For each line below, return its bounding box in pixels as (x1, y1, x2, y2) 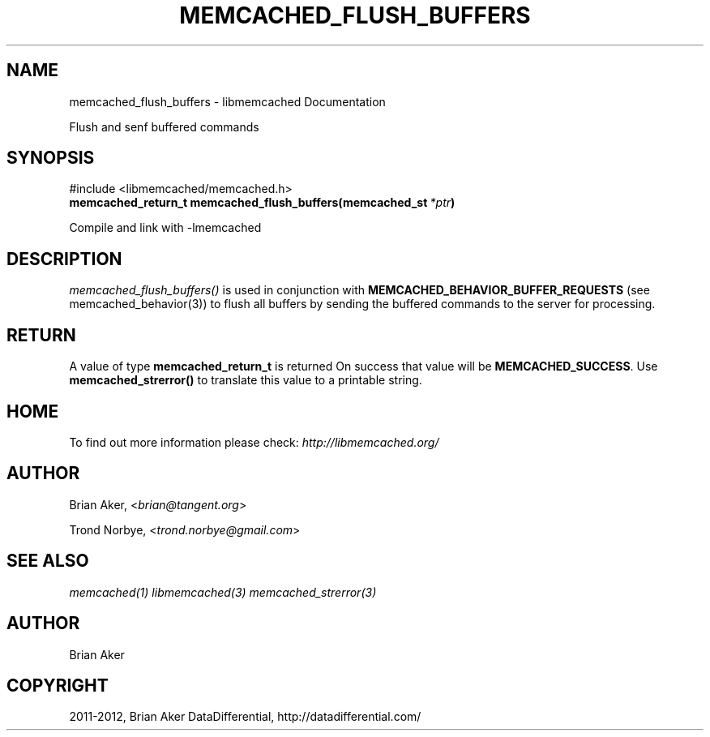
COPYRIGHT (6, 675, 109, 696)
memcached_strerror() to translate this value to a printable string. (69, 373, 422, 388)
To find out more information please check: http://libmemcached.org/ (69, 435, 439, 449)
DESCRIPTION (6, 248, 122, 269)
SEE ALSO (6, 551, 89, 572)
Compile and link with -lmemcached (69, 221, 262, 235)
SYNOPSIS (6, 148, 95, 169)
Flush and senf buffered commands (69, 119, 259, 134)
